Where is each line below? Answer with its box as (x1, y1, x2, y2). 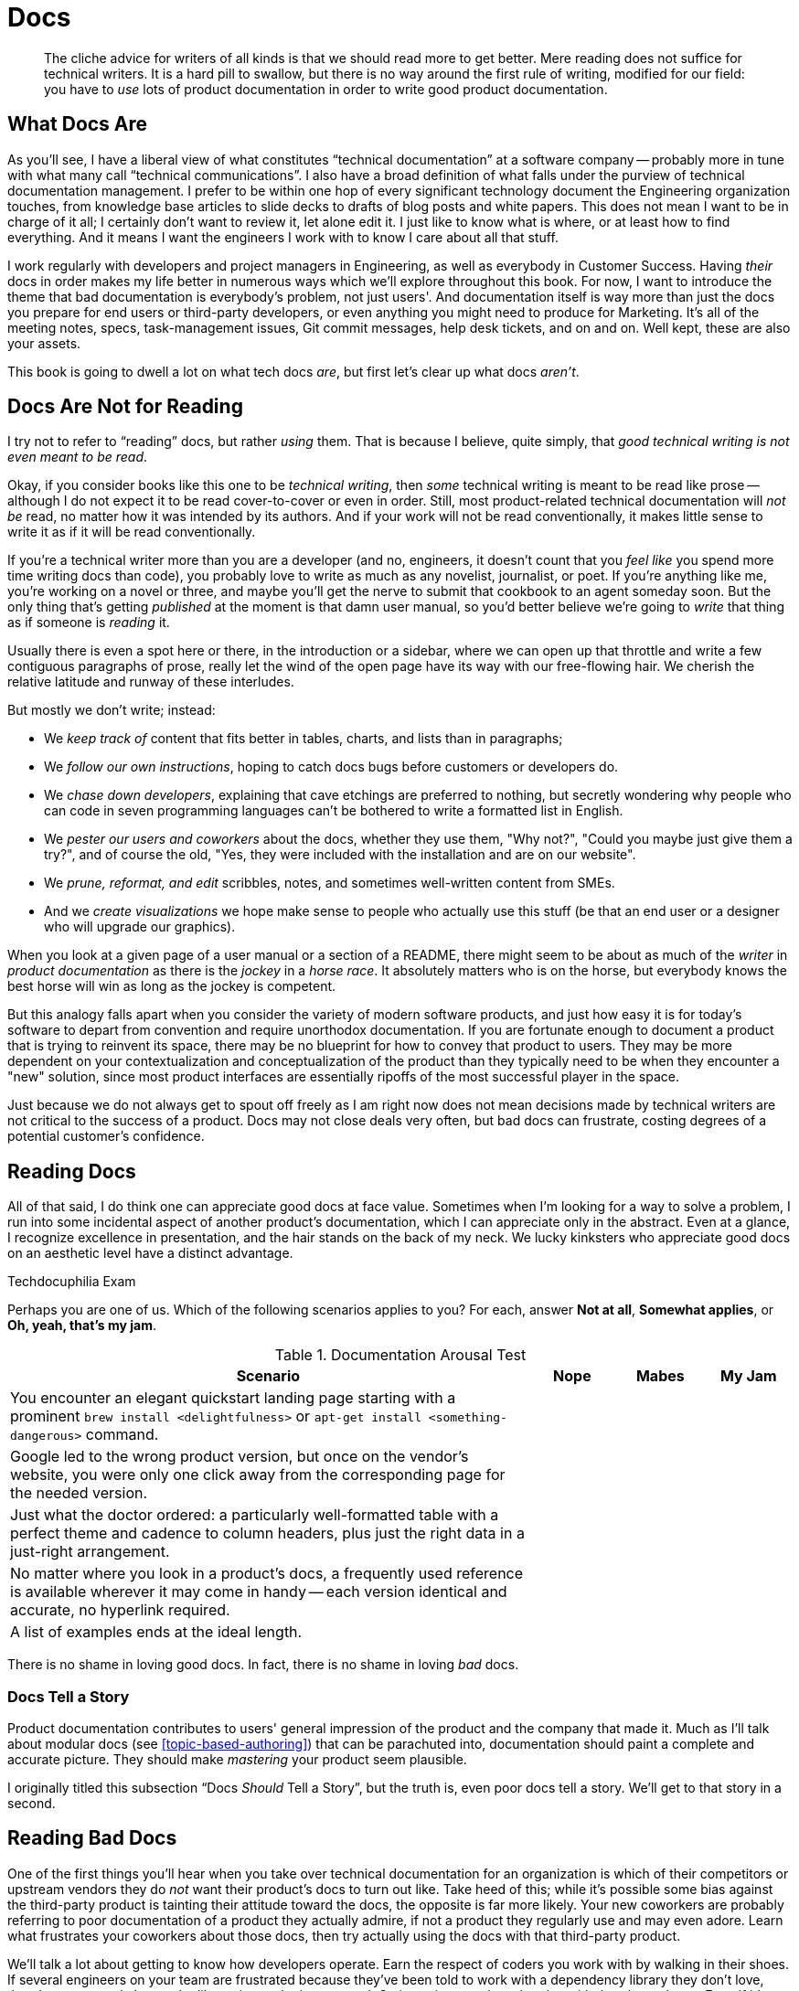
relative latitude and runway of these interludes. (7, 674, 294, 690)
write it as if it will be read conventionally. (7, 524, 256, 540)
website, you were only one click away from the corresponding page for (10, 1465, 506, 1485)
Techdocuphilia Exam (7, 1273, 136, 1290)
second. (7, 1795, 56, 1812)
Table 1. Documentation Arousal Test (274, 1346, 527, 1365)
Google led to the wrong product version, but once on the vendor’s (10, 1447, 469, 1466)
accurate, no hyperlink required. (10, 1601, 230, 1620)
